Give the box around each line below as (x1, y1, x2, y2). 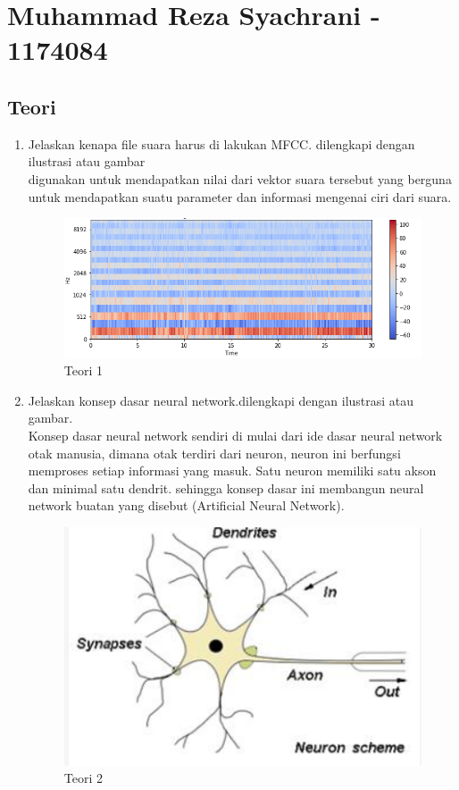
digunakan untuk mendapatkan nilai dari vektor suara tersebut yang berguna (28, 169, 452, 188)
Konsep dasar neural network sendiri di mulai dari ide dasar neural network (28, 426, 443, 445)
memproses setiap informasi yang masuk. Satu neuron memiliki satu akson (28, 461, 437, 480)
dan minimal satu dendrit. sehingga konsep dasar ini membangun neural (28, 478, 424, 497)
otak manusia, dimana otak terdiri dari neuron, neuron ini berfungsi (28, 443, 401, 462)
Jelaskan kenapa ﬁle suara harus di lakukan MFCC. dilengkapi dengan (28, 134, 415, 153)
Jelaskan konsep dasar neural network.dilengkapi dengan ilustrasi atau (28, 391, 414, 409)
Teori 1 (63, 361, 104, 380)
